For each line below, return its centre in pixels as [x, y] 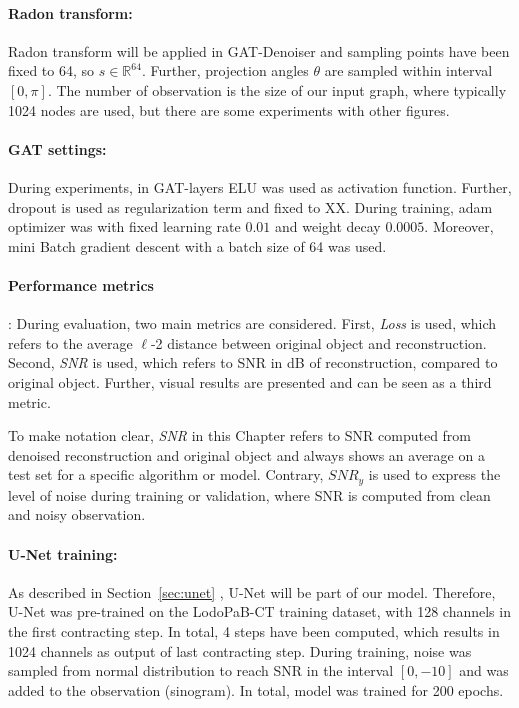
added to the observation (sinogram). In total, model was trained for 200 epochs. [256, 689]
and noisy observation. [77, 514]
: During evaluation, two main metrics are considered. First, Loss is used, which [252, 323]
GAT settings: [57, 148]
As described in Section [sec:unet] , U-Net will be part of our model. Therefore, [252, 591]
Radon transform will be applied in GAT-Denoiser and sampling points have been [259, 50]
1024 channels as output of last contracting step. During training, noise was [240, 650]
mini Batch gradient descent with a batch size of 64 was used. [197, 245]
